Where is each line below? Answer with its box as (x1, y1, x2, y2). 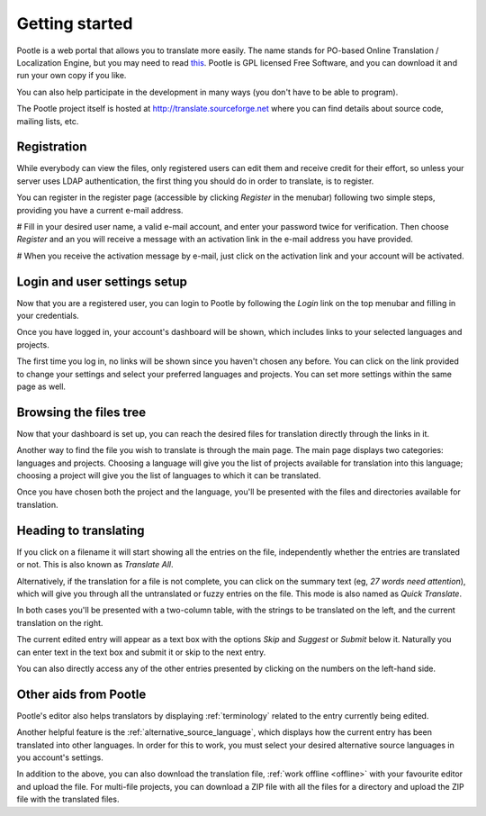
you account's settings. (16, 752, 103, 763)
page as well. (16, 381, 67, 392)
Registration (16, 140, 87, 155)
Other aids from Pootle (16, 686, 147, 702)
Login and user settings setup (16, 274, 188, 289)
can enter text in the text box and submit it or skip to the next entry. (16, 647, 266, 657)
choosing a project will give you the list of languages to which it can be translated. (16, 470, 321, 481)
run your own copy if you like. (16, 70, 127, 81)
